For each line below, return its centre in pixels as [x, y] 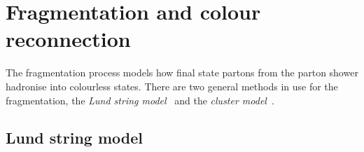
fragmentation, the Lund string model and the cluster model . [140, 100]
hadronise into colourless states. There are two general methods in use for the [172, 86]
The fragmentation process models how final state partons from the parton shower [182, 72]
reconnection [68, 39]
